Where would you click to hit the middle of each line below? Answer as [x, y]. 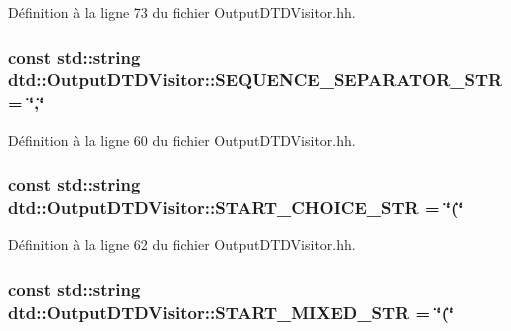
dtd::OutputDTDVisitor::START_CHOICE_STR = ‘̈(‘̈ [236, 207]
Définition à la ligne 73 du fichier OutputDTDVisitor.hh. [182, 12]
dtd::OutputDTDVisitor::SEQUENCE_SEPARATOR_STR [255, 79]
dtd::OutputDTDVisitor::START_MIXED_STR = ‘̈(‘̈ [231, 311]
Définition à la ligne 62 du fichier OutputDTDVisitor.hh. [182, 244]
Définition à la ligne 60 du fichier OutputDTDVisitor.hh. [182, 139]
